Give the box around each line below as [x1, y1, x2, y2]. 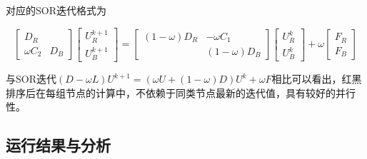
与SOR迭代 [6, 71, 56, 86]
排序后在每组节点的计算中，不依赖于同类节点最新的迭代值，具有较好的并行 [6, 85, 356, 100]
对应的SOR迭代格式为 [6, 3, 106, 17]
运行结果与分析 [6, 134, 111, 156]
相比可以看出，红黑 [271, 71, 362, 86]
